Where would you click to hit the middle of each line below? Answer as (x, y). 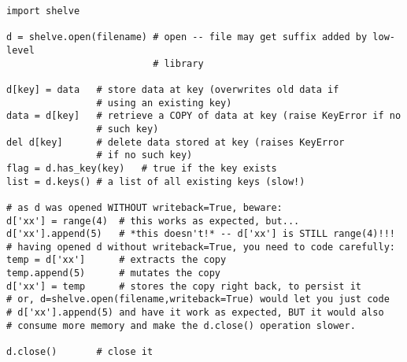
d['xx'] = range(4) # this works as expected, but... (153, 221)
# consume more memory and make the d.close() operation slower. (181, 325)
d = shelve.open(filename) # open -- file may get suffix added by (187, 37)
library (184, 63)
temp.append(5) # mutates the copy (114, 273)
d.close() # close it (80, 352)
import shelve (43, 11)
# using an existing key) (164, 103)
